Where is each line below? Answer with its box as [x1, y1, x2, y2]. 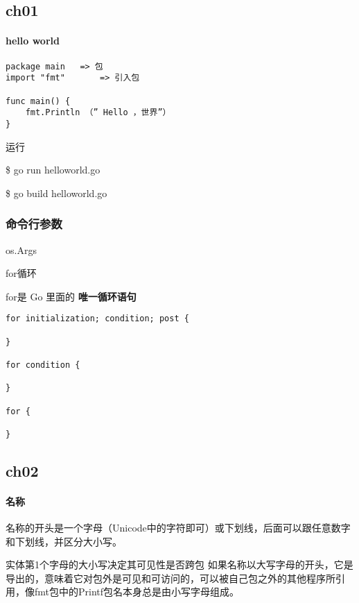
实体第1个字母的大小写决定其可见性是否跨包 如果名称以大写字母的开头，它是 [6, 557, 353, 572]
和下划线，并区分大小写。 [6, 534, 122, 548]
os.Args [6, 242, 37, 257]
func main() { [6, 96, 71, 106]
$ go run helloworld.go [6, 162, 100, 177]
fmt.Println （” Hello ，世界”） [25, 108, 171, 118]
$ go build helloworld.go [6, 185, 107, 200]
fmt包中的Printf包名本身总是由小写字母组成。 [34, 584, 240, 599]
